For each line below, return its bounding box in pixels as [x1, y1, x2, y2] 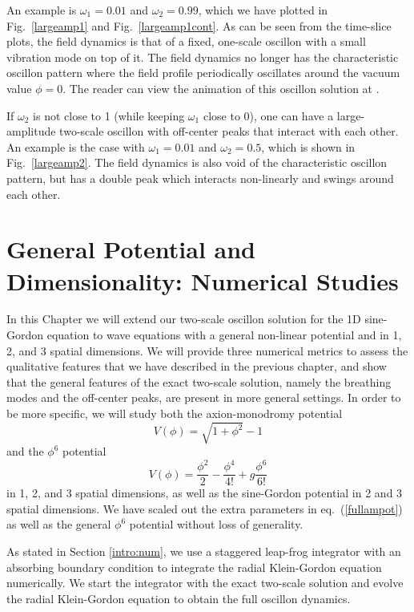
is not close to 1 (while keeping [33, 107, 185, 124]
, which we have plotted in [198, 2, 328, 18]
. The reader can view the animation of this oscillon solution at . [62, 79, 380, 96]
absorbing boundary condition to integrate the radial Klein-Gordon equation [6, 558, 382, 575]
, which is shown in [261, 138, 356, 155]
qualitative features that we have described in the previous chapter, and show [6, 358, 387, 375]
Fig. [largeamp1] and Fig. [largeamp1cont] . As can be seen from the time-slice [6, 17, 392, 34]
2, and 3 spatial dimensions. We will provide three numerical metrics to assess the [6, 342, 408, 359]
